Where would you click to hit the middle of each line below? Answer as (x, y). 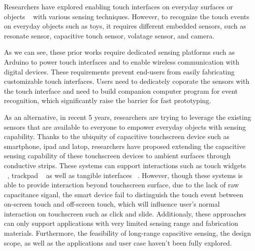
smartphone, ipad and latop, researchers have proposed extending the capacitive (125, 146)
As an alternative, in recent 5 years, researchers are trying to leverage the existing (127, 117)
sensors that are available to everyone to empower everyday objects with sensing (125, 126)
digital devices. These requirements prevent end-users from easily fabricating (119, 71)
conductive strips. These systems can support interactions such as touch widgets (125, 165)
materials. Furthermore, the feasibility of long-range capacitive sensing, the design (127, 233)
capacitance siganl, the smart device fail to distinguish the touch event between (124, 194)
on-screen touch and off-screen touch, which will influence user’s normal (112, 204)
